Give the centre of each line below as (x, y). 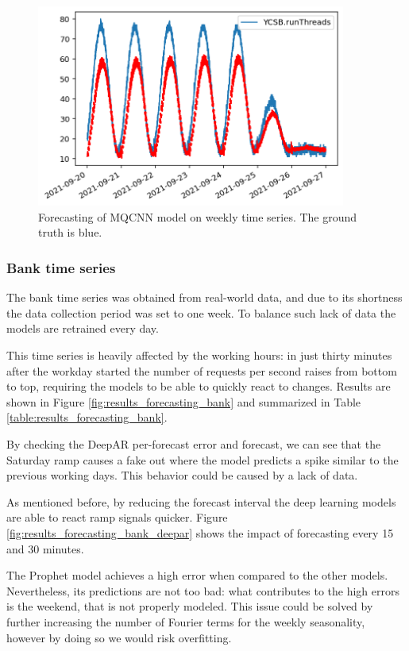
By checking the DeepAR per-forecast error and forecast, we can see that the (194, 443)
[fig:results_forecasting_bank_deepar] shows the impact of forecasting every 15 (200, 532)
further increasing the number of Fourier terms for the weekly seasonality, (186, 621)
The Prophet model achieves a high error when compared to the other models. (197, 575)
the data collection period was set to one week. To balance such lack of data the (201, 312)
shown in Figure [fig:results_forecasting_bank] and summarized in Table (184, 401)
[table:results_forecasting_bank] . (87, 417)
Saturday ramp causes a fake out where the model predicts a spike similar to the (203, 459)
